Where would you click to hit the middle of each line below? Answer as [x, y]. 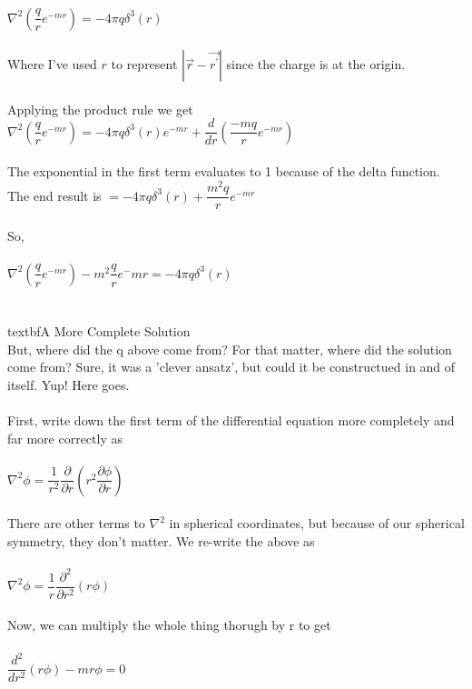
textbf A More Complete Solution [99, 331]
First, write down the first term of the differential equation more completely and [231, 420]
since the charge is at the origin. [316, 64]
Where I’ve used [52, 64]
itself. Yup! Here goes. [69, 384]
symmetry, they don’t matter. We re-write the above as [161, 541]
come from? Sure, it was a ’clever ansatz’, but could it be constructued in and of [231, 367]
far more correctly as [65, 438]
